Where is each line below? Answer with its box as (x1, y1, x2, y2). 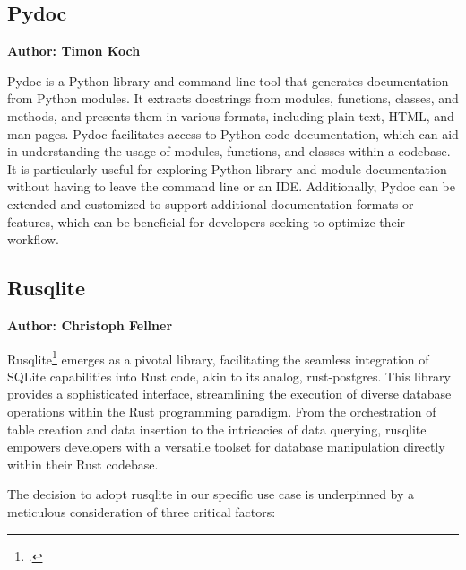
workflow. (7, 230, 59, 249)
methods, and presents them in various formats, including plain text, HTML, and (7, 106, 454, 125)
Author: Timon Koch (7, 41, 141, 60)
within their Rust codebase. (7, 454, 159, 473)
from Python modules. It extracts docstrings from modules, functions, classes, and (7, 89, 459, 108)
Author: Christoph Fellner (7, 315, 173, 334)
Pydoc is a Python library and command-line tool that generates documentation (7, 71, 449, 90)
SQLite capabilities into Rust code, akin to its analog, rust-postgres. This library (7, 366, 451, 385)
